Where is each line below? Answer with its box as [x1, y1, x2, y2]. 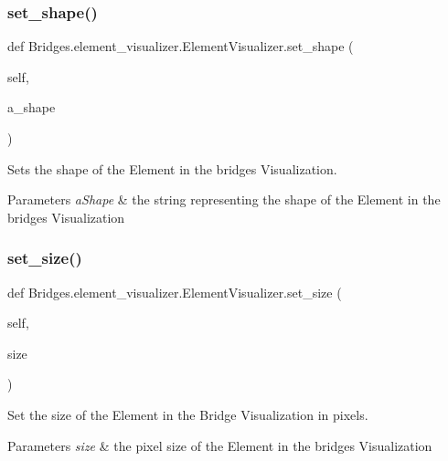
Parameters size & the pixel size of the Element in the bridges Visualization [7, 435, 432, 455]
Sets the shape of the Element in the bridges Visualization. [7, 159, 337, 178]
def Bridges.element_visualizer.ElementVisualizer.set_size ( [7, 282, 342, 301]
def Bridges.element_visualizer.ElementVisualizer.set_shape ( [7, 37, 354, 56]
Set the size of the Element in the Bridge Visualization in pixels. [7, 404, 368, 424]
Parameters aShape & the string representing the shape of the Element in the [7, 190, 441, 209]
